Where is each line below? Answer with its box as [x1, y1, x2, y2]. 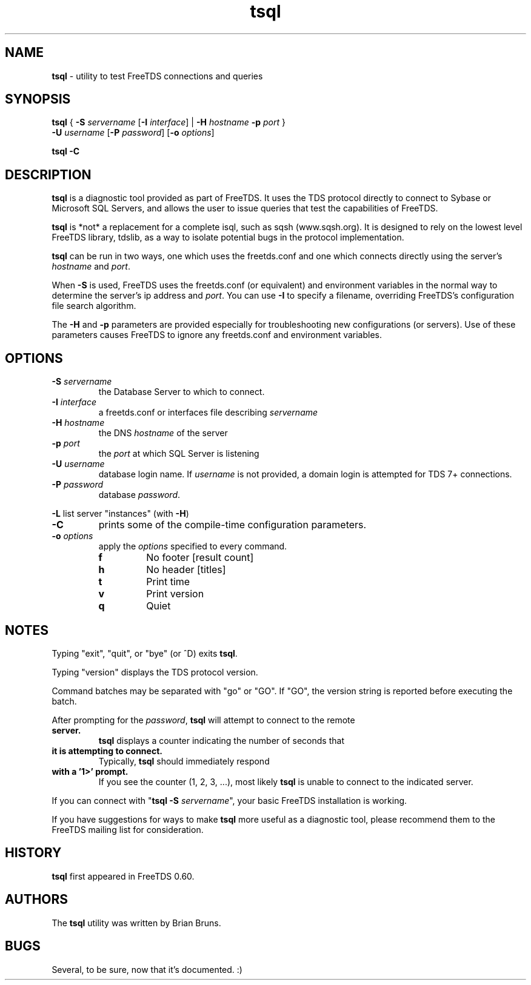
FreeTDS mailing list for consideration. [52, 824, 204, 835]
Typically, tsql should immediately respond [98, 755, 270, 766]
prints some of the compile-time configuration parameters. [98, 519, 367, 531]
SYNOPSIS [5, 91, 71, 107]
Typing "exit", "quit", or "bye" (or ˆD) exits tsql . [52, 648, 238, 658]
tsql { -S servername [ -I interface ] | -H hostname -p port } [52, 117, 286, 128]
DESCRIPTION [5, 167, 92, 182]
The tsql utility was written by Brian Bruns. [52, 917, 221, 928]
